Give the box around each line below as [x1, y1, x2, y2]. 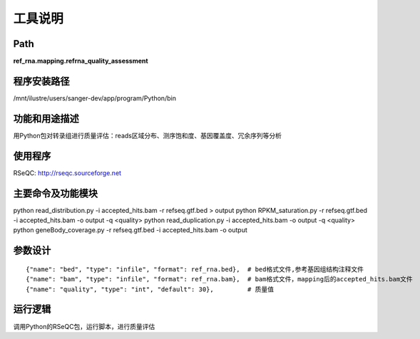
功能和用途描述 [13, 113, 79, 125]
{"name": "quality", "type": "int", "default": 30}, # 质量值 [26, 285, 275, 293]
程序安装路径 [13, 75, 70, 87]
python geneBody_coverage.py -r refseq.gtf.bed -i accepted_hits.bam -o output [13, 226, 247, 234]
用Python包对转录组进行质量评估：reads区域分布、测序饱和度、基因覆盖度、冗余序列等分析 [13, 131, 282, 140]
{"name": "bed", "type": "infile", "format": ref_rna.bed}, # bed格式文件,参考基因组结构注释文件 [26, 265, 364, 273]
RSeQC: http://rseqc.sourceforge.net [13, 168, 121, 177]
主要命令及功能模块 [13, 187, 98, 199]
